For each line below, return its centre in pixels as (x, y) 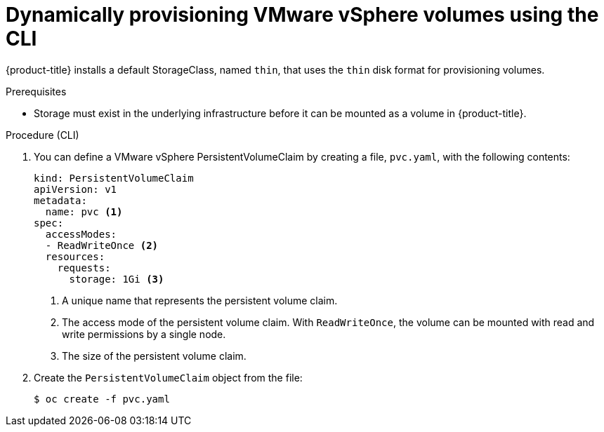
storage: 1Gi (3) (117, 279)
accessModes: (81, 234)
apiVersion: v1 (75, 189)
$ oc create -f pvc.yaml (102, 399)
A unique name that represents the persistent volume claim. (200, 300)
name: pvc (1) (84, 211)
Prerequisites (36, 91)
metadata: (60, 200)
